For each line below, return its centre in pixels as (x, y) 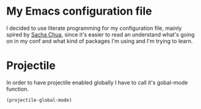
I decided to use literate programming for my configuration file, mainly (94, 28)
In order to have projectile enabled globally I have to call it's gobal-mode (97, 82)
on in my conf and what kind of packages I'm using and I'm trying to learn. (100, 41)
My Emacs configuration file (79, 11)
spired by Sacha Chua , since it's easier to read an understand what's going (100, 34)
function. (18, 89)
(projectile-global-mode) (39, 100)
